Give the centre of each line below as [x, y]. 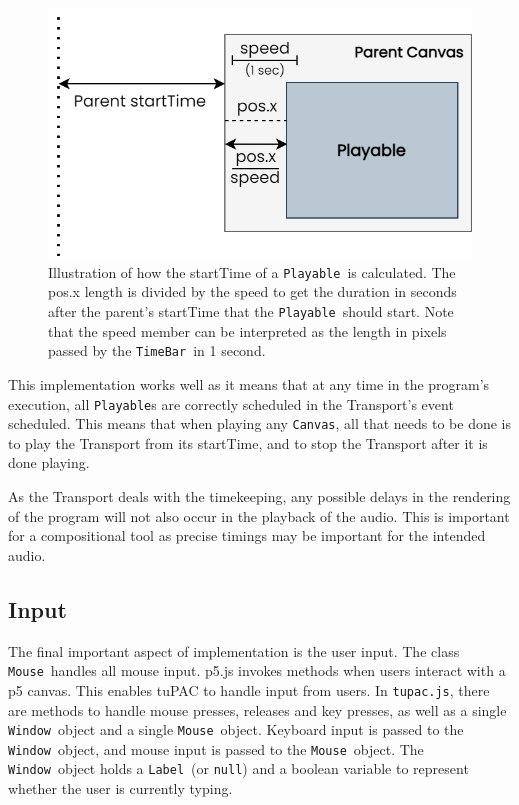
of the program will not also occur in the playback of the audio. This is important [259, 515]
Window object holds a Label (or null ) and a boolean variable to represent [238, 768]
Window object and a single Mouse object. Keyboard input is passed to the [236, 729]
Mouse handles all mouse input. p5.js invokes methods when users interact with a [257, 670]
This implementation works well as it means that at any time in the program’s [249, 383]
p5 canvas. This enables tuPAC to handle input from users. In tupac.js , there [249, 689]
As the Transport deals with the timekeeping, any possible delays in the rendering [259, 496]
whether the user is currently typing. [120, 788]
